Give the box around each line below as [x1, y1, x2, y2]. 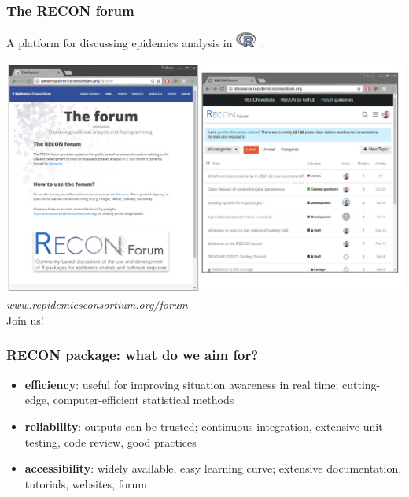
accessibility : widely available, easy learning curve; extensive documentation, [24, 460, 402, 477]
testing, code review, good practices [24, 433, 197, 450]
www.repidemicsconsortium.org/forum [6, 296, 188, 313]
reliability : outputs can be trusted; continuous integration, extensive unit [24, 417, 383, 434]
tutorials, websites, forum [24, 475, 147, 491]
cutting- [342, 376, 381, 392]
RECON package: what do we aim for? [6, 345, 259, 365]
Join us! [6, 311, 44, 328]
